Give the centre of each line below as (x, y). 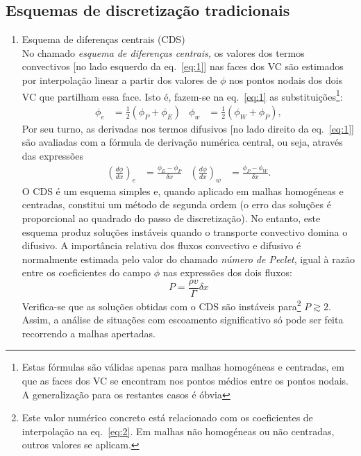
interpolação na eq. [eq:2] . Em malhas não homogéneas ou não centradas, (178, 431)
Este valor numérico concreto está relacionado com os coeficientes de (167, 417)
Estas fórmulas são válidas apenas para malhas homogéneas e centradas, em (183, 367)
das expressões (53, 156)
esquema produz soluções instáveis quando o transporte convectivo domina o (185, 231)
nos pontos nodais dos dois (286, 79)
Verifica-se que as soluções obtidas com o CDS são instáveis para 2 (161, 305)
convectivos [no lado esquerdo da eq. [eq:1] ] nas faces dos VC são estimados (183, 66)
